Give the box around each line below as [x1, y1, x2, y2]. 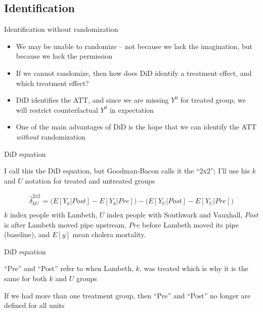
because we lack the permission [16, 51, 113, 61]
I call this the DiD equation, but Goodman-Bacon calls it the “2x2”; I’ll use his [4, 165, 250, 176]
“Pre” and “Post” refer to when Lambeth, [4, 263, 134, 274]
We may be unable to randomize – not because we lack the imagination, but [16, 40, 252, 51]
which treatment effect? [16, 77, 89, 88]
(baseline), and [4, 229, 50, 240]
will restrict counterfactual [16, 104, 98, 115]
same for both [4, 273, 47, 284]
